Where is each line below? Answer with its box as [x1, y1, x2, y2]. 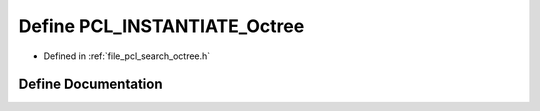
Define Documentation [18, 76, 163, 93]
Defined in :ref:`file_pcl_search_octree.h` [43, 50, 211, 62]
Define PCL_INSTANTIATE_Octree [18, 15, 305, 37]
